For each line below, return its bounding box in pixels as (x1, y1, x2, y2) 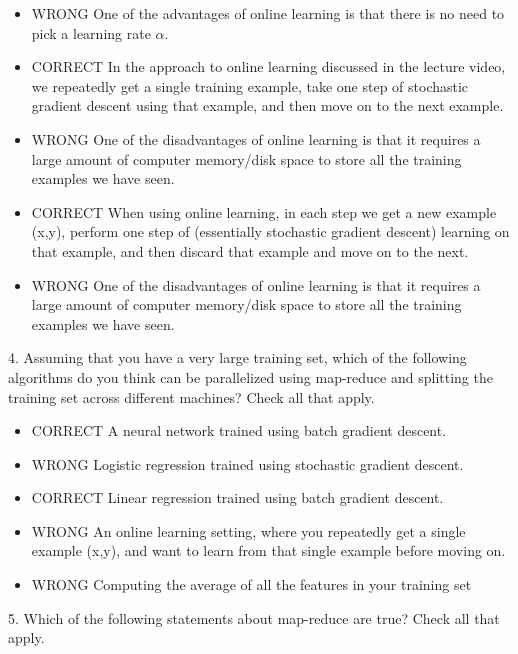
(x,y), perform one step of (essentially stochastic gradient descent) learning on (31, 221, 510, 242)
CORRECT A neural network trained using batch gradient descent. (31, 420, 447, 441)
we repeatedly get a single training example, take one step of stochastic (31, 75, 469, 96)
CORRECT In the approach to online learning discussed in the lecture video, (31, 56, 506, 77)
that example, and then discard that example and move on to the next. (31, 240, 469, 261)
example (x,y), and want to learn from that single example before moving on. (31, 540, 506, 561)
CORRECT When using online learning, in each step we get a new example (31, 201, 497, 222)
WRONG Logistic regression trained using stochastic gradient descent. (31, 453, 464, 474)
